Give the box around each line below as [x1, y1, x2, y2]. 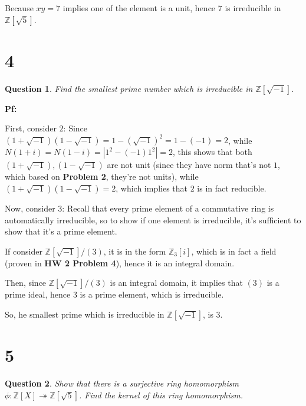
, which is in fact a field [191, 245, 277, 257]
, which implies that [116, 182, 188, 194]
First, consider [5, 122, 57, 134]
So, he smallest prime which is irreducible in [5, 308, 164, 320]
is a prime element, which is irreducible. [80, 288, 224, 301]
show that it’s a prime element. [5, 225, 117, 237]
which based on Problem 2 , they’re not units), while [5, 170, 199, 183]
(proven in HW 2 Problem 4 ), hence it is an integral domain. [5, 256, 235, 269]
